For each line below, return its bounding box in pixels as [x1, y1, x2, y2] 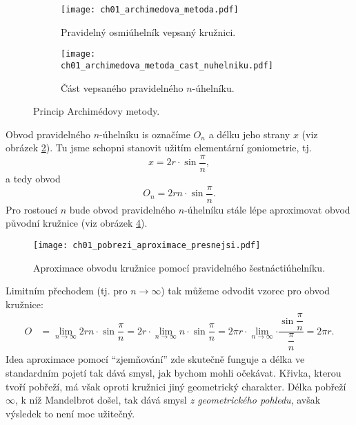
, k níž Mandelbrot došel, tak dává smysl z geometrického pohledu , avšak [15, 393, 321, 407]
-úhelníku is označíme [99, 126, 190, 141]
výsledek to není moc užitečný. [6, 406, 135, 420]
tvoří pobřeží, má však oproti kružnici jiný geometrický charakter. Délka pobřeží [6, 379, 346, 393]
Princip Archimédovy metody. [33, 104, 160, 118]
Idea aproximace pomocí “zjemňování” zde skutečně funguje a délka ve [6, 352, 305, 366]
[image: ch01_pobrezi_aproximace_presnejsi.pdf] [33, 240, 261, 250]
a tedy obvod [6, 171, 61, 185]
